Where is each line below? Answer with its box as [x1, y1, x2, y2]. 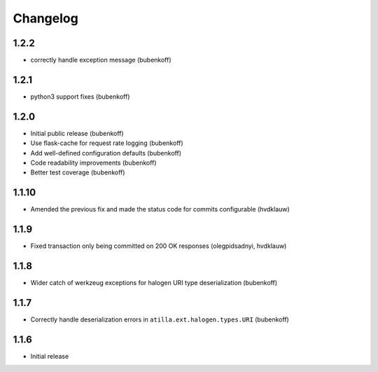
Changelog [13, 11, 78, 26]
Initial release [30, 352, 69, 360]
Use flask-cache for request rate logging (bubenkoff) [30, 139, 183, 147]
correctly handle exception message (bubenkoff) [30, 56, 171, 64]
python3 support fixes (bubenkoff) [30, 92, 130, 101]
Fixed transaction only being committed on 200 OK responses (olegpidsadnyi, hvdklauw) [30, 242, 287, 250]
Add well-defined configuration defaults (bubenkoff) [30, 149, 182, 157]
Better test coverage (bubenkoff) [30, 168, 125, 177]
